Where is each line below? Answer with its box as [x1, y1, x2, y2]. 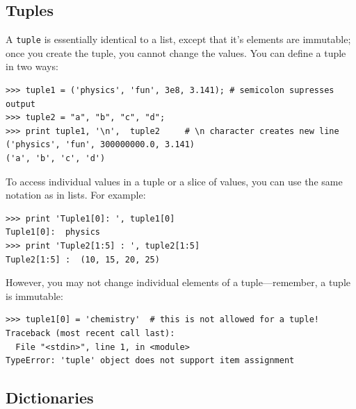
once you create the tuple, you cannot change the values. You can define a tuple [6, 45, 346, 60]
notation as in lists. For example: [6, 187, 146, 202]
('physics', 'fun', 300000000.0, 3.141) [6, 140, 195, 150]
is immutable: [6, 288, 63, 303]
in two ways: [6, 59, 58, 74]
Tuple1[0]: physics [6, 227, 101, 237]
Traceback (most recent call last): [6, 328, 175, 338]
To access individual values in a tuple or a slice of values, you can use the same [6, 174, 343, 188]
